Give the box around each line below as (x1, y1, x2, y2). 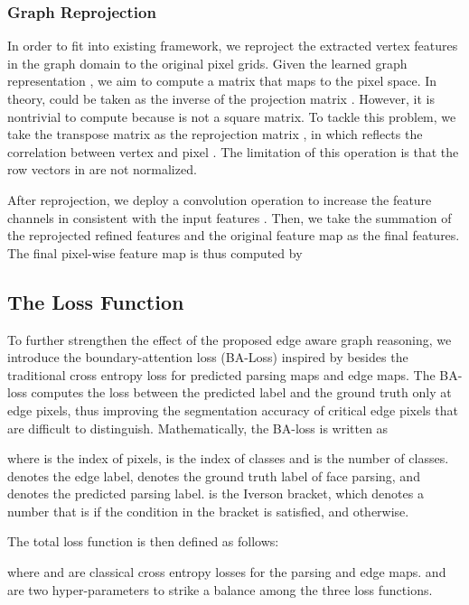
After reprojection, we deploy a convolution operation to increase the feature (7, 190, 432, 209)
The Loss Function (7, 287, 184, 315)
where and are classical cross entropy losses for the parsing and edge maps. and (7, 563, 446, 582)
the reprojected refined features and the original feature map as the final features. (7, 226, 460, 245)
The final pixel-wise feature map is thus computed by (7, 243, 303, 262)
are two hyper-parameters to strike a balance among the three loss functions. (7, 580, 433, 599)
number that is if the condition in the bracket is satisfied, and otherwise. (7, 501, 409, 520)
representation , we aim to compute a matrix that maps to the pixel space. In (7, 71, 437, 90)
